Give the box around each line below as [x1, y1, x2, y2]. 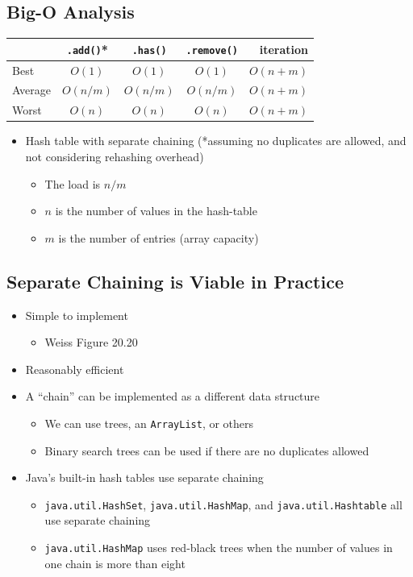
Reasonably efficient [25, 360, 124, 377]
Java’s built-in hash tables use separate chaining [25, 469, 264, 486]
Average [12, 81, 51, 98]
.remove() [186, 44, 239, 56]
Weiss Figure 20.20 [44, 334, 138, 351]
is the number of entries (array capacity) [58, 229, 259, 246]
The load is [44, 175, 101, 192]
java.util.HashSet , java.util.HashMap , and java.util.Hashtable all [44, 496, 403, 513]
